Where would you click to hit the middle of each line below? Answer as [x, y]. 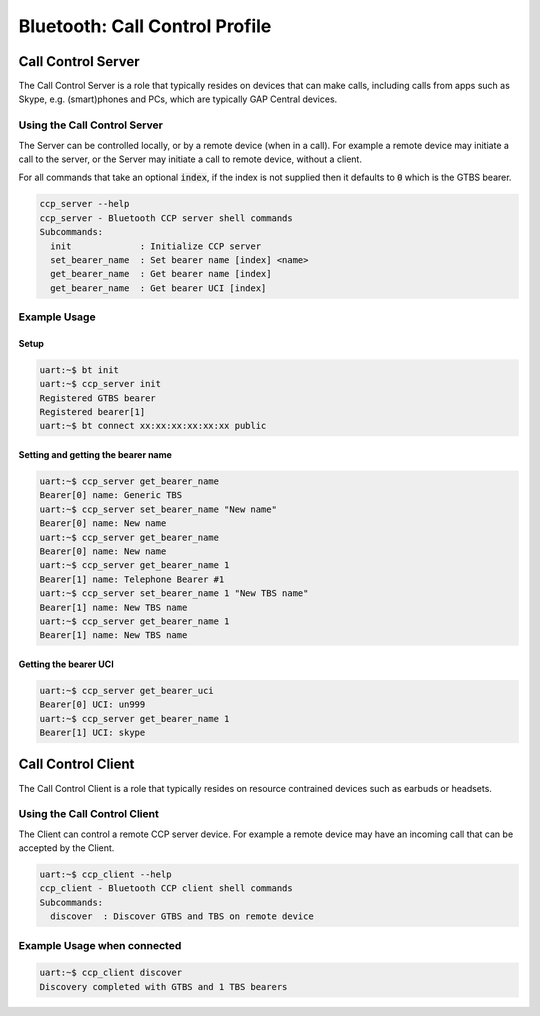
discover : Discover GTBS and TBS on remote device [182, 916]
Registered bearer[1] [92, 412]
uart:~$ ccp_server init [100, 384]
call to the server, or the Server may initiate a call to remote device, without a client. [190, 159]
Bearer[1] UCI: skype [92, 733]
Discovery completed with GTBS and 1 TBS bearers [163, 986]
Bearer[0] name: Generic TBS [111, 495]
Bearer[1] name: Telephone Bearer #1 [132, 579]
